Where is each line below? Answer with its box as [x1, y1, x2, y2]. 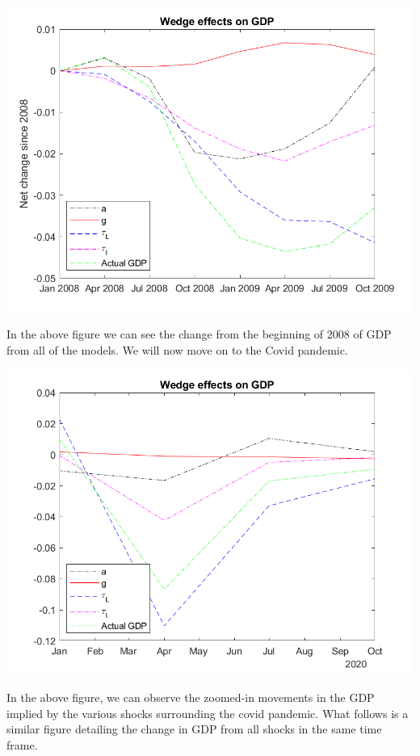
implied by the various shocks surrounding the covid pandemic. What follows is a [6, 704, 409, 721]
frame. [6, 736, 38, 753]
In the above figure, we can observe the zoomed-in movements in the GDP [6, 689, 375, 706]
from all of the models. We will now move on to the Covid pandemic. [6, 342, 348, 359]
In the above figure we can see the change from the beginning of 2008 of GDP [6, 325, 392, 342]
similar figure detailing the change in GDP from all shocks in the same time [6, 720, 382, 737]
